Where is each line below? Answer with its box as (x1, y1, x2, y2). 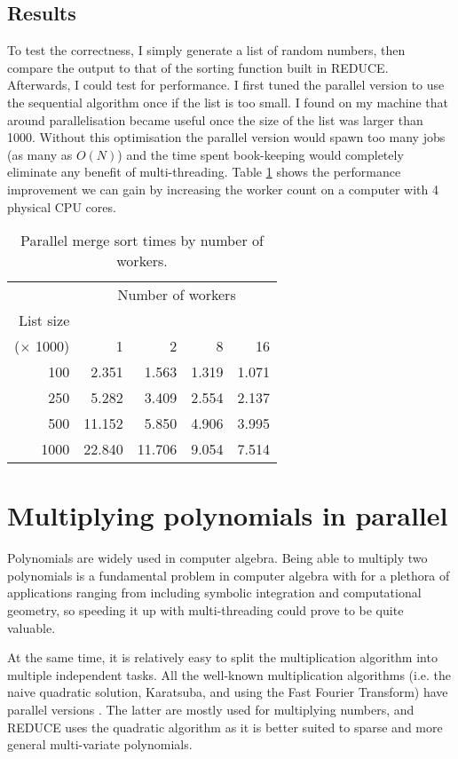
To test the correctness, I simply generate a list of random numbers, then (7, 41, 406, 59)
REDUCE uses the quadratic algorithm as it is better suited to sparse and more (7, 717, 443, 736)
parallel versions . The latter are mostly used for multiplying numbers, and (7, 700, 415, 719)
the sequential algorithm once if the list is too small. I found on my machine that (7, 92, 448, 111)
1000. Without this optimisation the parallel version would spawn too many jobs (7, 128, 446, 146)
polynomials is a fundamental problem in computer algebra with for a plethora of (7, 565, 450, 584)
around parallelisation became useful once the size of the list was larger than (7, 110, 423, 129)
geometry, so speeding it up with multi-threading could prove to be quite (7, 601, 404, 620)
